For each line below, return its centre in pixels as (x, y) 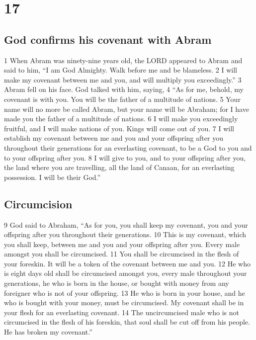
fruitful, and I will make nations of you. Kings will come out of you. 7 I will (119, 128)
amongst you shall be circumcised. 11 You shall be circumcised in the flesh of (122, 254)
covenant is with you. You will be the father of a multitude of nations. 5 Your (122, 99)
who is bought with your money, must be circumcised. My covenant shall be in (124, 302)
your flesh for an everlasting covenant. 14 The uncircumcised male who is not (122, 312)
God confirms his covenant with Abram (108, 39)
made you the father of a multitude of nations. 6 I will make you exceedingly (121, 119)
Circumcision (38, 204)
